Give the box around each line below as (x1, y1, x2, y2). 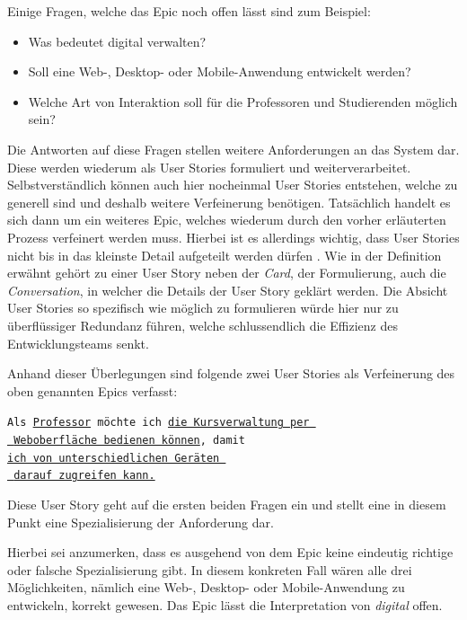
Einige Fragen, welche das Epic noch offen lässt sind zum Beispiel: (7, 2, 371, 20)
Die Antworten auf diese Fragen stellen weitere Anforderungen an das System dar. (7, 139, 460, 158)
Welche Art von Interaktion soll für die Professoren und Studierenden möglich (28, 92, 458, 111)
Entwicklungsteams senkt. (7, 333, 149, 352)
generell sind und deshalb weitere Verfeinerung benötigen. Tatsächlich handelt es (7, 192, 451, 211)
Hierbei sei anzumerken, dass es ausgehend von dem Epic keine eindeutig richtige (7, 543, 454, 562)
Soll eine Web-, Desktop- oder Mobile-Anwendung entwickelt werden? (28, 62, 411, 81)
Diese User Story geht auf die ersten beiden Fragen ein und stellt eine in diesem (7, 494, 446, 513)
